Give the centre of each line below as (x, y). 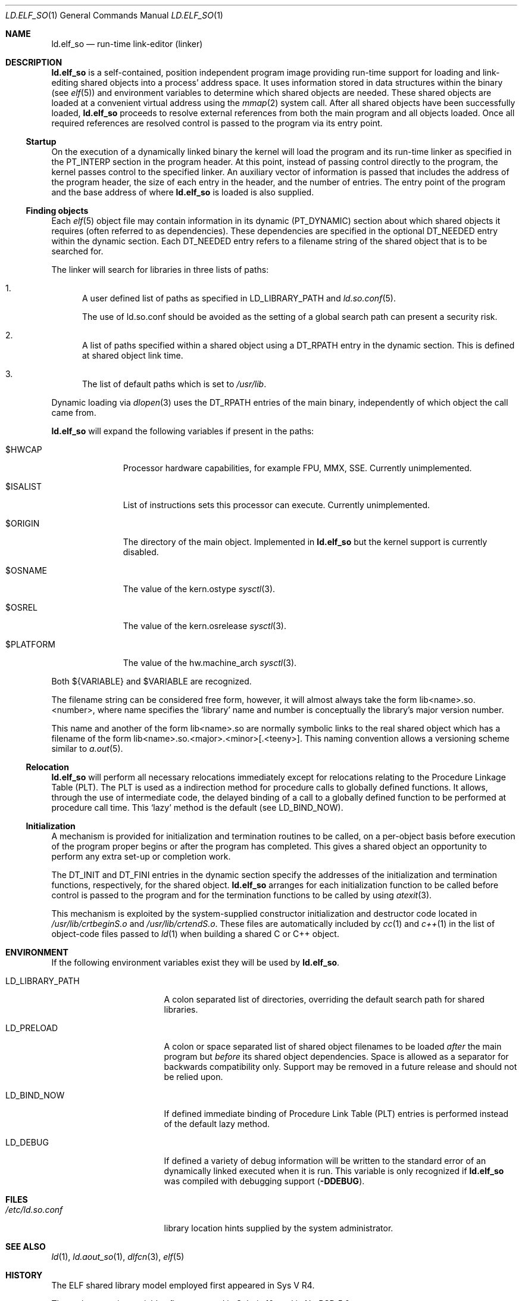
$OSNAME (26, 570)
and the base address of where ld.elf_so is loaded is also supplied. (183, 192)
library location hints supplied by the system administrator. (279, 1228)
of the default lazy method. (217, 1124)
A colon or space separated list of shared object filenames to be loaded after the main (333, 1046)
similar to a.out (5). (87, 748)
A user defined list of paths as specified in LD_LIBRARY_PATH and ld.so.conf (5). (239, 298)
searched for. (77, 251)
